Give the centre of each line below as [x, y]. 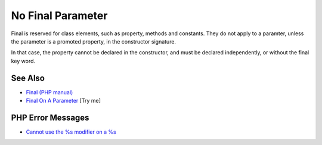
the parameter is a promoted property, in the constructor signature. [93, 41]
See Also [28, 78]
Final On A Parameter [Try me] [63, 101]
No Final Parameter [59, 16]
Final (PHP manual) [49, 92]
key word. [23, 61]
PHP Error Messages [50, 117]
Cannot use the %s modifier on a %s [71, 132]
